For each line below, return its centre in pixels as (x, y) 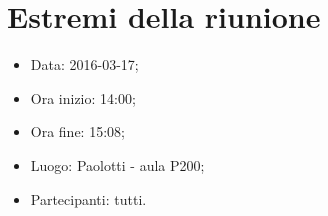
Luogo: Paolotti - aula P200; (117, 164)
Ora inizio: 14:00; (83, 97)
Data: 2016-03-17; (84, 64)
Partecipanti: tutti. (88, 198)
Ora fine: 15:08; (77, 131)
